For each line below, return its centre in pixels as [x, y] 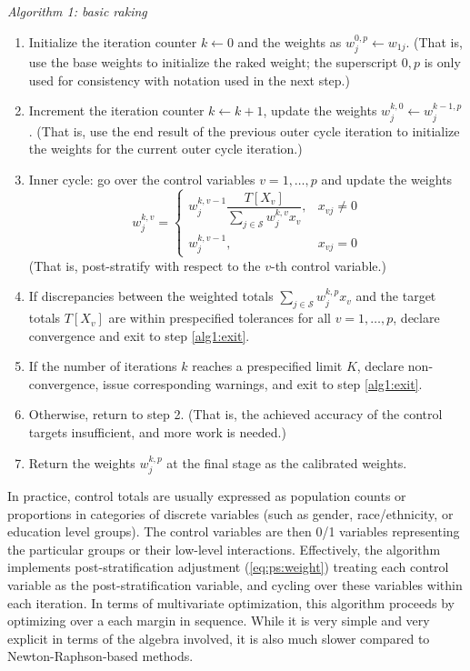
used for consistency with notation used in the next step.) [189, 80]
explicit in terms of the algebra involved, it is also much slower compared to [219, 638]
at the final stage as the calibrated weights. [287, 462]
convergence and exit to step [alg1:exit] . [139, 335]
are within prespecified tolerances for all [220, 318]
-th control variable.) [328, 265]
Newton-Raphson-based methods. [100, 656]
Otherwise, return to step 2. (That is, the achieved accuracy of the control [235, 414]
